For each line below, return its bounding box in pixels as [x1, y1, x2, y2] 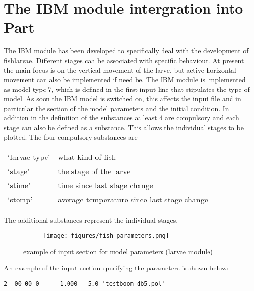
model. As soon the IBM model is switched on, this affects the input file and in [4, 93, 241, 104]
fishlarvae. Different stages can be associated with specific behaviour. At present [4, 55, 244, 65]
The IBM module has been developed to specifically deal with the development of [4, 45, 249, 56]
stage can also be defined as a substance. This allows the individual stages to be [4, 122, 244, 133]
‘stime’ [8, 179, 31, 191]
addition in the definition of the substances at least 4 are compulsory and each [4, 112, 239, 123]
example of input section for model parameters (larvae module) [23, 246, 213, 256]
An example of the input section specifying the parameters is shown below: [4, 263, 229, 273]
